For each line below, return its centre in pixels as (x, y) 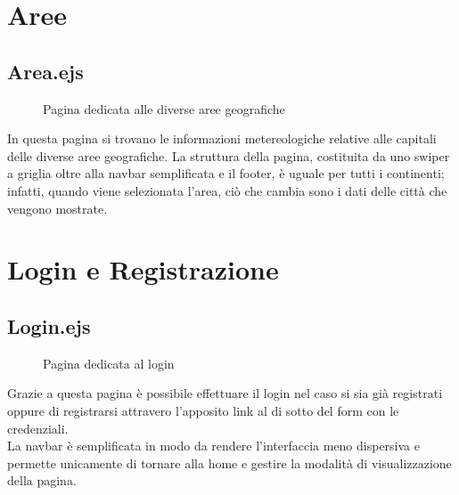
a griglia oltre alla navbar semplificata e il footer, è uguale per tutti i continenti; (226, 173)
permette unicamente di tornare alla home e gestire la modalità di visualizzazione (229, 463)
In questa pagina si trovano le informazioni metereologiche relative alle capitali (222, 138)
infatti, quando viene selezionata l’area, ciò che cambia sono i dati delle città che (227, 190)
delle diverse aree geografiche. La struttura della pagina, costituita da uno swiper (229, 155)
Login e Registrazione (143, 269)
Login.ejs (49, 325)
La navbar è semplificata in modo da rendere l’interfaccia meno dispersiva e (213, 446)
